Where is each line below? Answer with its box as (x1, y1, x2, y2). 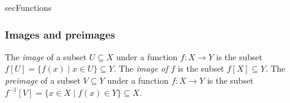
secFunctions (5, 1, 52, 13)
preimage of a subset (5, 74, 81, 86)
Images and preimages (5, 27, 115, 42)
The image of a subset (5, 50, 87, 63)
